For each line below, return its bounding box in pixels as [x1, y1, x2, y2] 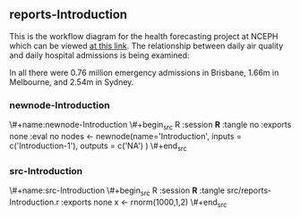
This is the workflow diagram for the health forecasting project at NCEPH [9, 30, 279, 41]
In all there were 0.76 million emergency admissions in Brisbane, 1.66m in [9, 67, 279, 78]
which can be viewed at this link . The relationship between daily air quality [9, 40, 284, 51]
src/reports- [227, 185, 271, 196]
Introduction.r [9, 196, 60, 207]
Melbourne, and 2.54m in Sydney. [9, 76, 134, 88]
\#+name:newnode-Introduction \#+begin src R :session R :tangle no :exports [9, 120, 292, 132]
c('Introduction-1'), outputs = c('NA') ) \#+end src [9, 140, 188, 153]
